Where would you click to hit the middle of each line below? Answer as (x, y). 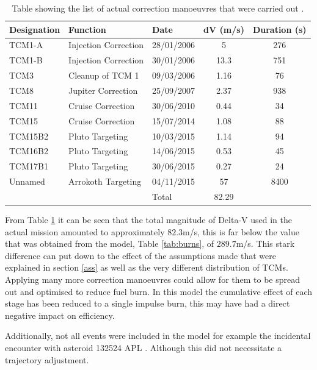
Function (87, 29)
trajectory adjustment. (47, 359)
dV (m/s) (224, 29)
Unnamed (27, 181)
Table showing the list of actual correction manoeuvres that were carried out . (158, 8)
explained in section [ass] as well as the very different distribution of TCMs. (147, 267)
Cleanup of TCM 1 (104, 75)
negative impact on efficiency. (60, 315)
